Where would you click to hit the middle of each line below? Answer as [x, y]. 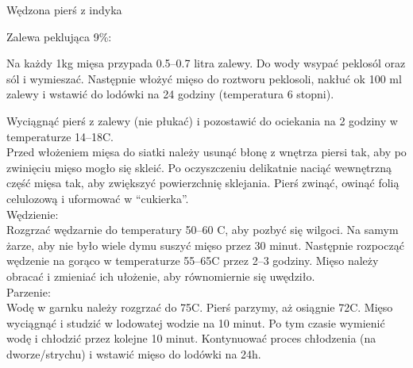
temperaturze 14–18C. [60, 136]
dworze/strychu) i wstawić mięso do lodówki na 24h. [134, 353]
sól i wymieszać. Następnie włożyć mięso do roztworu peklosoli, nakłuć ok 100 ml [204, 78]
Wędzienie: [33, 214]
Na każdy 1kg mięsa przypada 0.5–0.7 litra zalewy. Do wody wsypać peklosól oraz [206, 63]
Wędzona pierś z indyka [64, 10]
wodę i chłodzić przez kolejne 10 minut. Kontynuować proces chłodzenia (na [191, 338]
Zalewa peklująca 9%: [59, 36]
